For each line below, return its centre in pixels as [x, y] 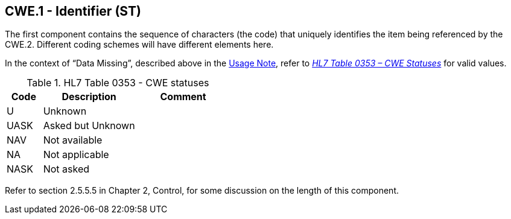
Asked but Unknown [89, 126]
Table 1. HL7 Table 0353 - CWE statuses [118, 83]
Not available [73, 140]
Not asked [66, 169]
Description [89, 97]
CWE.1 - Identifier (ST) [73, 11]
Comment [183, 97]
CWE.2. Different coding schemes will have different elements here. [139, 45]
